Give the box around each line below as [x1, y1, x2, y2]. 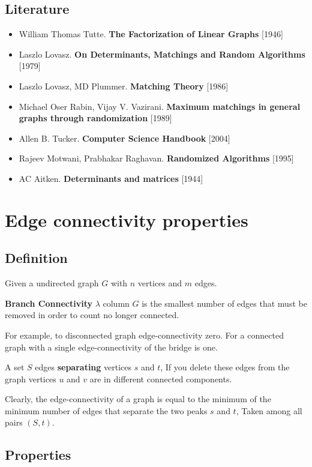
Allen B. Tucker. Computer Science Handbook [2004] [19, 131, 230, 144]
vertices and [137, 277, 182, 289]
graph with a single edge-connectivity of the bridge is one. [5, 340, 218, 353]
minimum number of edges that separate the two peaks [5, 404, 208, 417]
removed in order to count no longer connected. [5, 309, 179, 321]
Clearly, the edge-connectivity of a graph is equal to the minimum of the [5, 393, 271, 405]
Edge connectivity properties [5, 207, 248, 232]
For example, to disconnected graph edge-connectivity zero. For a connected [5, 328, 284, 341]
